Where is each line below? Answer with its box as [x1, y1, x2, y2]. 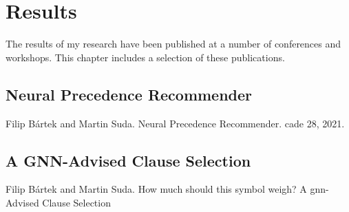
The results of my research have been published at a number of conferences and [6, 36, 341, 51]
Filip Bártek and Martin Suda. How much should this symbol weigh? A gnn [6, 182, 326, 196]
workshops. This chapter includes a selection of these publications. [6, 50, 285, 64]
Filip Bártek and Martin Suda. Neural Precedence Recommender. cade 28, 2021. [6, 116, 345, 130]
